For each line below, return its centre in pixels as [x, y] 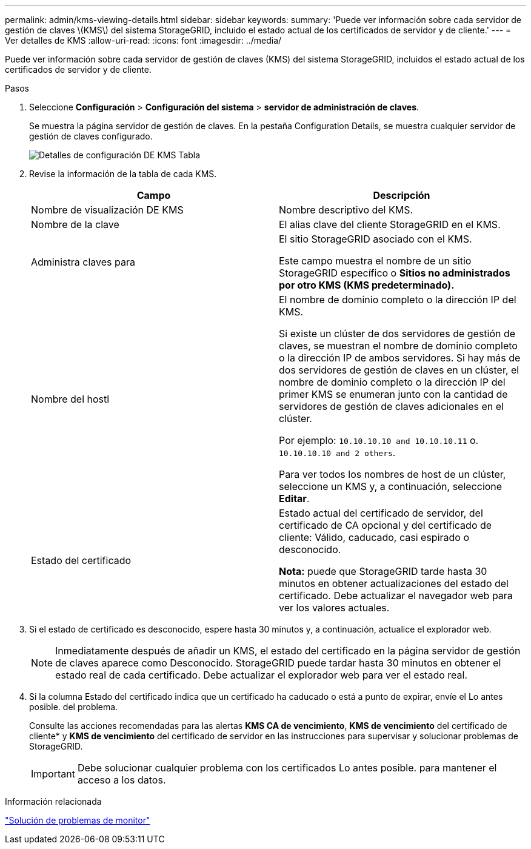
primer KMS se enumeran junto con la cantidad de [393, 394]
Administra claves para [83, 262]
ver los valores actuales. [334, 608]
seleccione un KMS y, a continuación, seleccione [391, 486]
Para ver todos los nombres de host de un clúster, [392, 474]
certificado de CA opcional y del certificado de [386, 525]
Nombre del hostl [70, 399]
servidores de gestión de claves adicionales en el [391, 406]
